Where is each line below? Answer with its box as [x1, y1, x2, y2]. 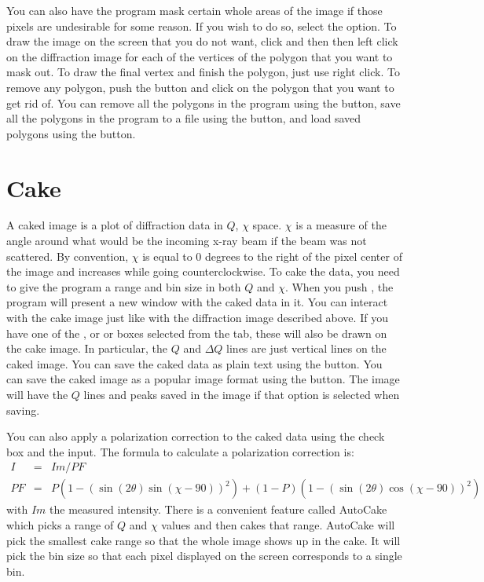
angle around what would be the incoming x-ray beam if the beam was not [6, 232, 367, 249]
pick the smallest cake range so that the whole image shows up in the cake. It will [6, 532, 401, 548]
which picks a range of [6, 517, 114, 533]
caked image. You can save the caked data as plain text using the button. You [6, 355, 383, 372]
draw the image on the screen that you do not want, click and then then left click [6, 33, 398, 49]
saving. [6, 401, 40, 418]
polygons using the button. [6, 125, 136, 141]
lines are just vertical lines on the [226, 340, 387, 357]
